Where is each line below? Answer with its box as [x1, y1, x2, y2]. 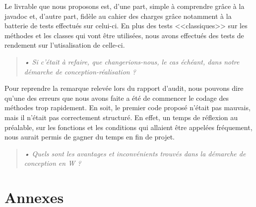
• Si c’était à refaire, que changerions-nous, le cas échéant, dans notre [24, 56, 240, 67]
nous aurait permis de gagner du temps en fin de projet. [4, 132, 175, 142]
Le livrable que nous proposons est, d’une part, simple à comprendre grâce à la [4, 1, 245, 11]
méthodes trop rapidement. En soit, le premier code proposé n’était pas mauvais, [4, 102, 251, 113]
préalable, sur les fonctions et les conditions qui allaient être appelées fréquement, [4, 122, 253, 132]
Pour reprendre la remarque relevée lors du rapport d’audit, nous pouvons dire [4, 83, 244, 93]
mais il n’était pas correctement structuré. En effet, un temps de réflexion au [4, 112, 238, 122]
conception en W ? [24, 158, 81, 168]
